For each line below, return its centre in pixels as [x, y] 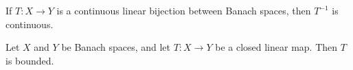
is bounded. [30, 60]
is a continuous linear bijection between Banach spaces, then [184, 10]
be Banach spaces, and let [116, 47]
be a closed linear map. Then [276, 47]
